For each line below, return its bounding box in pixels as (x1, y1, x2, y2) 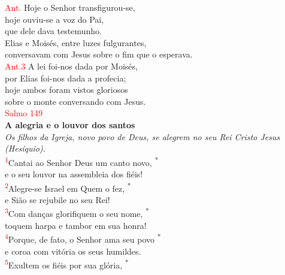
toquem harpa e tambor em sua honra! (5, 219, 147, 231)
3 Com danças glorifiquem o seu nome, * (5, 206, 149, 220)
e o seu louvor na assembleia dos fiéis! (5, 167, 143, 180)
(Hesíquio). (5, 142, 46, 155)
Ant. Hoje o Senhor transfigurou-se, (5, 1, 135, 13)
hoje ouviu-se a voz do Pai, (5, 13, 104, 25)
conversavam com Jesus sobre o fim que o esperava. (5, 48, 193, 61)
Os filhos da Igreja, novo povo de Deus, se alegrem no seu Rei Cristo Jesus (5, 130, 280, 143)
